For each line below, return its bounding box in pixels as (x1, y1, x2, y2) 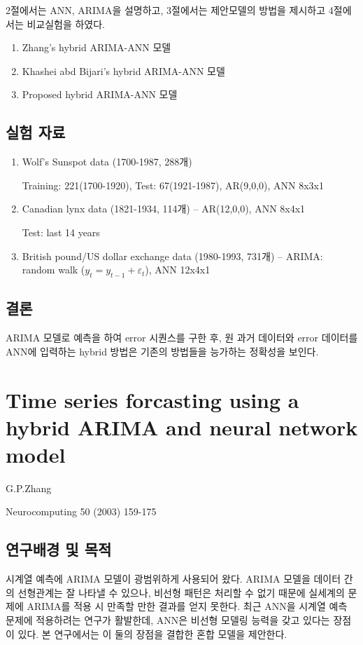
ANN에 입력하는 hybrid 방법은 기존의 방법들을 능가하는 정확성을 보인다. (6, 344, 319, 358)
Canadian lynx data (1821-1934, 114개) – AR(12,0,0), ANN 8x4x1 (22, 201, 306, 216)
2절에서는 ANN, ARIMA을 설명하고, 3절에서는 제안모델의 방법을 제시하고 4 (6, 3, 334, 17)
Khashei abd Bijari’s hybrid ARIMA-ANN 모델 (22, 63, 225, 78)
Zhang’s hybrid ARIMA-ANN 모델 (22, 40, 171, 55)
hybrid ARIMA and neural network (6, 412, 358, 441)
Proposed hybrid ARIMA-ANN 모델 (22, 87, 178, 102)
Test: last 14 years (22, 224, 100, 239)
